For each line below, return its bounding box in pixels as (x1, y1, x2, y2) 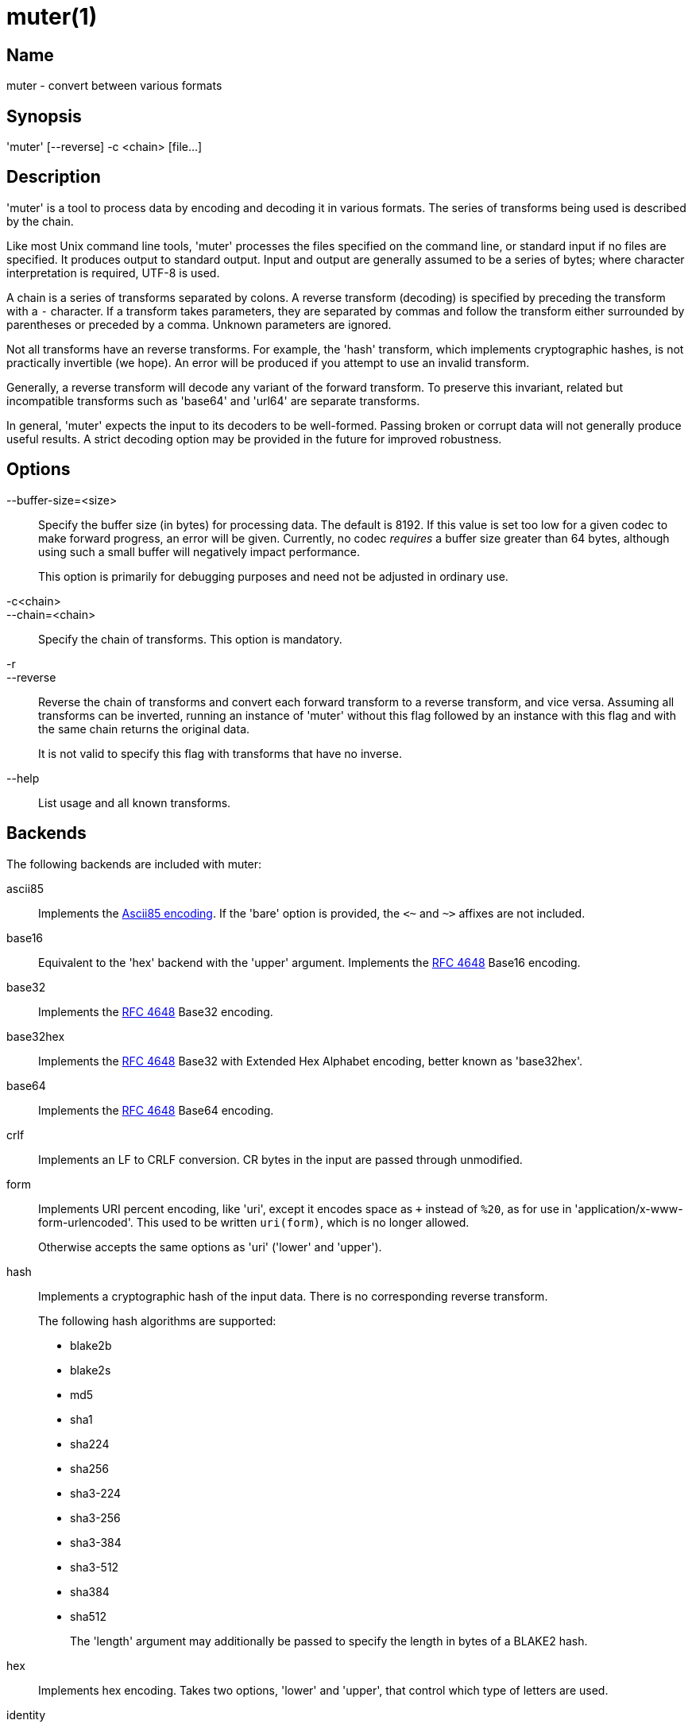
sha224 (70, 1436, 110, 1451)
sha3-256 (70, 1510, 121, 1525)
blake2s (70, 1363, 111, 1377)
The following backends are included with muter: (6, 856, 262, 871)
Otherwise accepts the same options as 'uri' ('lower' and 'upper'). (38, 1239, 382, 1254)
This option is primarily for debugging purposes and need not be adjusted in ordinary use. (38, 569, 508, 583)
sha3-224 (70, 1486, 122, 1500)
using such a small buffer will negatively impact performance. (38, 544, 361, 559)
